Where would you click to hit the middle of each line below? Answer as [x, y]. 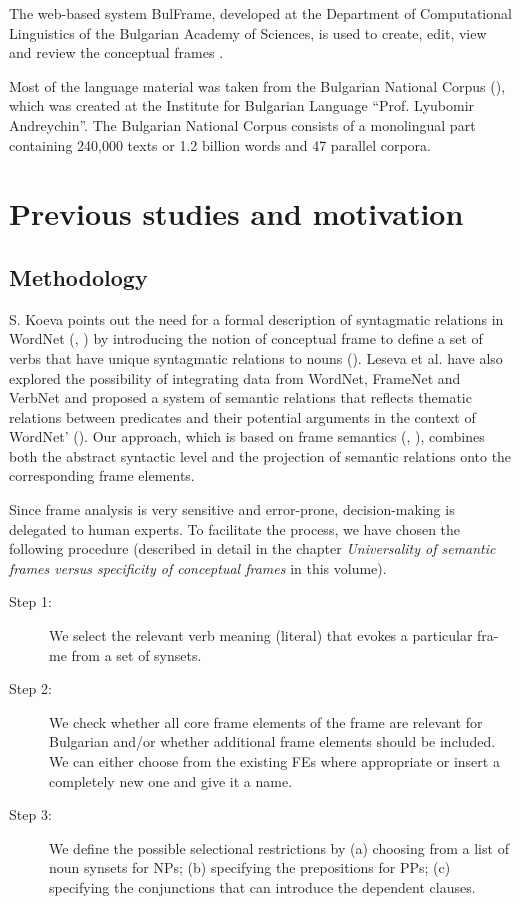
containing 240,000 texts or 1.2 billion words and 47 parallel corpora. [220, 144]
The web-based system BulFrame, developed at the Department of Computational [260, 13]
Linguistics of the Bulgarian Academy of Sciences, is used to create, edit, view [248, 32]
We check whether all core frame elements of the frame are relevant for [266, 721]
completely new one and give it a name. [171, 780]
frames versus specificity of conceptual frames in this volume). [198, 567]
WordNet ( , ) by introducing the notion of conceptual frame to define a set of [246, 338]
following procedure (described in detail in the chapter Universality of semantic [252, 548]
